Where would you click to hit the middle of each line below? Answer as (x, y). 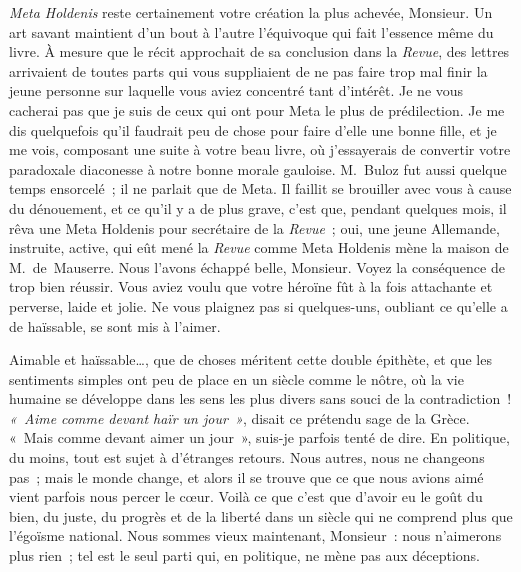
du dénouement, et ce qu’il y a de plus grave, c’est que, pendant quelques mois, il (258, 207)
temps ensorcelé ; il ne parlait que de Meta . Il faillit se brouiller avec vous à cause (260, 188)
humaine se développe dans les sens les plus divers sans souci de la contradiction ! (260, 398)
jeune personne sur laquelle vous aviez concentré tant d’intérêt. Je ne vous (236, 90)
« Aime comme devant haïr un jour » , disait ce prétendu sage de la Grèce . (239, 417)
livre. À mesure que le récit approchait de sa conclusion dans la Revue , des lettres (259, 51)
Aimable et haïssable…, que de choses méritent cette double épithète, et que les (250, 359)
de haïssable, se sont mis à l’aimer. (115, 325)
